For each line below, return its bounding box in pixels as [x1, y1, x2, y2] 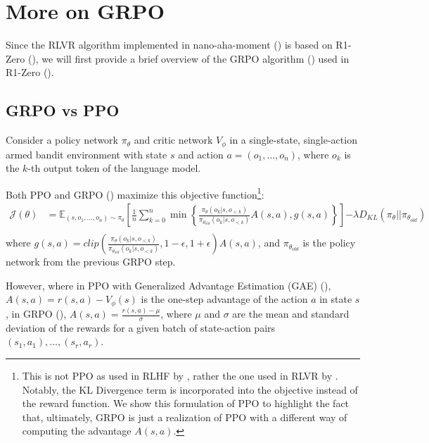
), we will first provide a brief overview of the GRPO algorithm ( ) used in [32, 51, 350, 65]
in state [319, 292, 352, 306]
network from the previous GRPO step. [6, 254, 176, 269]
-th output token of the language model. [27, 161, 201, 175]
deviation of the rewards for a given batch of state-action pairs [6, 320, 276, 335]
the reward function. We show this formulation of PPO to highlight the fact [22, 396, 350, 411]
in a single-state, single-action [229, 132, 357, 147]
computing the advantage [22, 423, 132, 438]
